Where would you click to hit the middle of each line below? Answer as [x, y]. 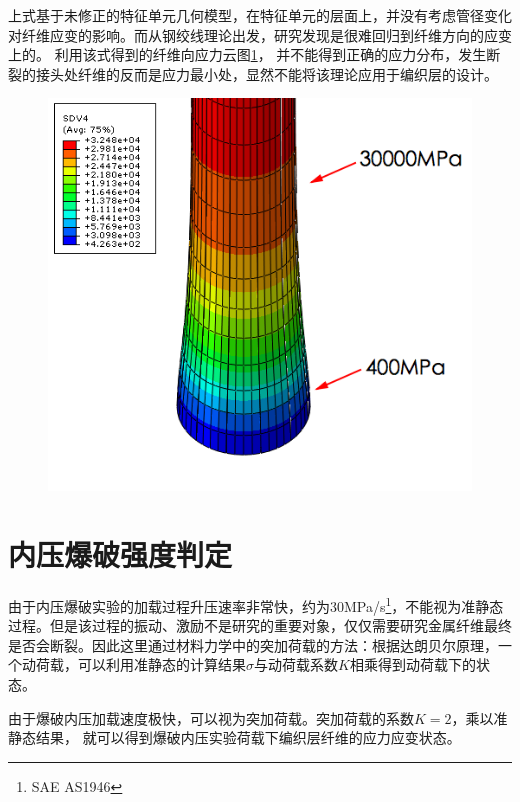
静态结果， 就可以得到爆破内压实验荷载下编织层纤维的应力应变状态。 [234, 737]
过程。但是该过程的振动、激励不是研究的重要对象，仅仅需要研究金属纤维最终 [260, 625]
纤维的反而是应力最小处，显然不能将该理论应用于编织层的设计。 [287, 73]
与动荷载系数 [296, 664]
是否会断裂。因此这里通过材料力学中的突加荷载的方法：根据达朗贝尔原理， [253, 644]
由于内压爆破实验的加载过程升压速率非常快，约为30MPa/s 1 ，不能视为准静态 [256, 604]
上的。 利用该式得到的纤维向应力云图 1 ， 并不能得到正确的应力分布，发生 [247, 54]
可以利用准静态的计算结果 [161, 664]
